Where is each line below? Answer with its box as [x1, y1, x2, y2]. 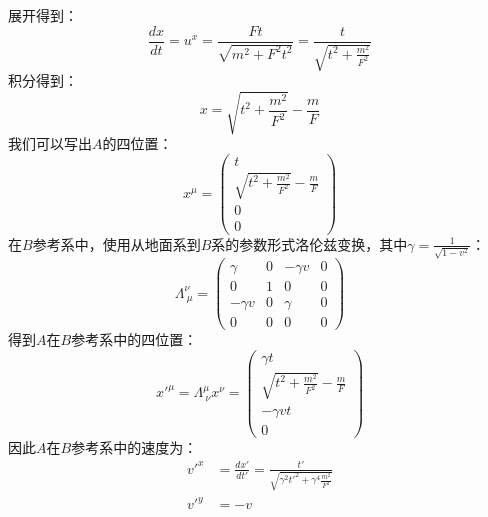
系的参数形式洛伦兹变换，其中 [211, 233, 408, 254]
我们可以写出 [8, 133, 92, 154]
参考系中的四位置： [71, 329, 198, 350]
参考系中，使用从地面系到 [32, 233, 201, 254]
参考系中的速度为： [71, 436, 198, 457]
